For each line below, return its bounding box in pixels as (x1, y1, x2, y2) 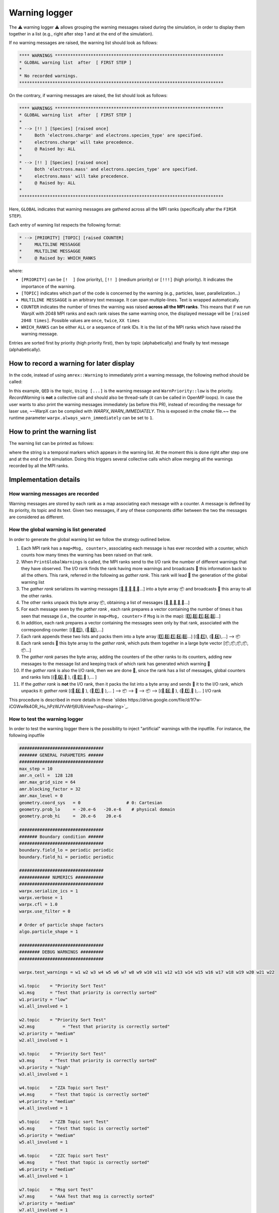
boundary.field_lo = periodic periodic (19, 847, 114, 853)
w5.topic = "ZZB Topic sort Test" (19, 1119, 109, 1124)
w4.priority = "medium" (19, 1098, 76, 1104)
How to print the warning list (9, 427, 96, 436)
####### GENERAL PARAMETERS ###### (19, 752, 104, 758)
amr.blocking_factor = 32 (19, 786, 81, 792)
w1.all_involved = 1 (19, 1003, 68, 1009)
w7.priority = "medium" (19, 1200, 76, 1206)
